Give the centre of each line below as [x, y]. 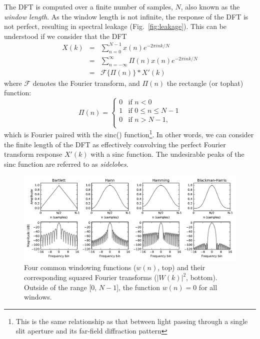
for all [208, 287]
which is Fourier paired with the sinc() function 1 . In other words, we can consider [129, 134]
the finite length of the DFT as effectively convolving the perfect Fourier [115, 144]
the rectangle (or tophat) [205, 83]
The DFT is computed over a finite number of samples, [88, 6]
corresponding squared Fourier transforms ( [90, 277]
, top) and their [181, 267]
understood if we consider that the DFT [65, 36]
